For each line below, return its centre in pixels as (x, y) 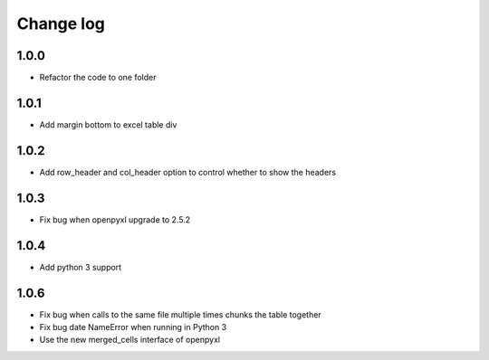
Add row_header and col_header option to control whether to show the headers (188, 172)
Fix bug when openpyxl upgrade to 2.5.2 (115, 219)
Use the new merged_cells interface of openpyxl (130, 340)
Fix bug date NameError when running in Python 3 (133, 327)
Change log (61, 24)
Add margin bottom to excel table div (108, 124)
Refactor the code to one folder (98, 78)
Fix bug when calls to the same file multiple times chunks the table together (180, 314)
